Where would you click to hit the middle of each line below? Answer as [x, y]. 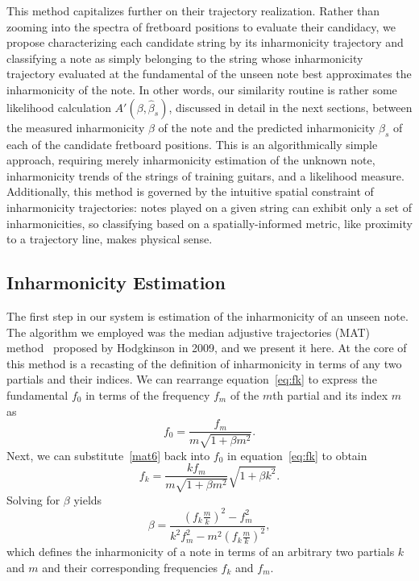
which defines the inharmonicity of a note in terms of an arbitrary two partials [201, 552]
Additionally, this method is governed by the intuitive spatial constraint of [190, 191]
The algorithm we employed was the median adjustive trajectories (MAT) [189, 332]
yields [88, 499]
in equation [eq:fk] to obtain [297, 455]
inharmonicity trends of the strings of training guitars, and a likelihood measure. [205, 175]
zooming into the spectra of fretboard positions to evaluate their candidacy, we [201, 26]
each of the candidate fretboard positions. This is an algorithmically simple [192, 144]
